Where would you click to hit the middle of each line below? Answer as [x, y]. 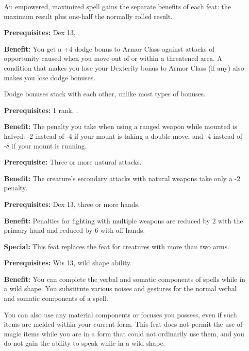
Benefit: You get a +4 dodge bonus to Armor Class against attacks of [109, 48]
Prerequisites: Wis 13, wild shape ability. [68, 263]
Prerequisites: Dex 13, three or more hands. [72, 204]
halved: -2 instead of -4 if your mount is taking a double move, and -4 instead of [123, 136]
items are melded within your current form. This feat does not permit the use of [123, 324]
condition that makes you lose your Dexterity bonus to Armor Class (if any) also [124, 67]
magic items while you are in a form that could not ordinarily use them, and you [124, 333]
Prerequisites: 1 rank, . [41, 110]
